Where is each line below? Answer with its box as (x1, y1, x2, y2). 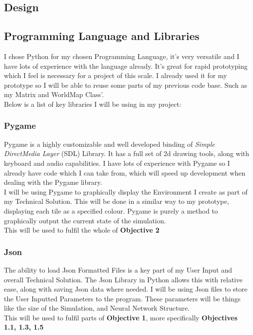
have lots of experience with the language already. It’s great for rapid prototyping (4, 60, 248, 71)
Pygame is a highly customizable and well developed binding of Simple (4, 138, 215, 149)
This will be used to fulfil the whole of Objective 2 (4, 225, 160, 235)
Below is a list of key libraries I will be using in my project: (4, 99, 181, 109)
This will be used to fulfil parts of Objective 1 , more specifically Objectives (4, 312, 238, 322)
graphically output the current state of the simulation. (4, 215, 166, 225)
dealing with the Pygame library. (4, 177, 102, 187)
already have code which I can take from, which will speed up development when (4, 167, 246, 177)
